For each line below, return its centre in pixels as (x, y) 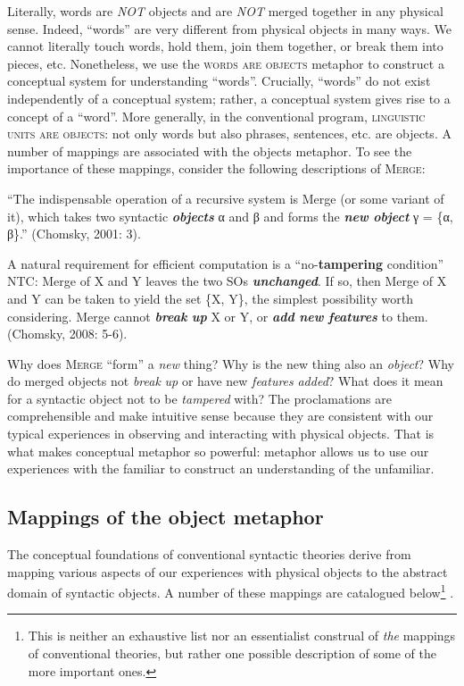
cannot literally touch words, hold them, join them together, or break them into (225, 46)
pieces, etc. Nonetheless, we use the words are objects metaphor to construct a (226, 63)
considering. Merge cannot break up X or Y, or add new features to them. (218, 316)
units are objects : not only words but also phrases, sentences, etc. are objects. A (229, 134)
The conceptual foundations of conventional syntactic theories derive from (209, 554)
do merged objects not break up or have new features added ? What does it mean (225, 381)
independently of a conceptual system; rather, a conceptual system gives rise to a (229, 98)
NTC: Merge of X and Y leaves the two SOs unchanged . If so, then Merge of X (227, 281)
